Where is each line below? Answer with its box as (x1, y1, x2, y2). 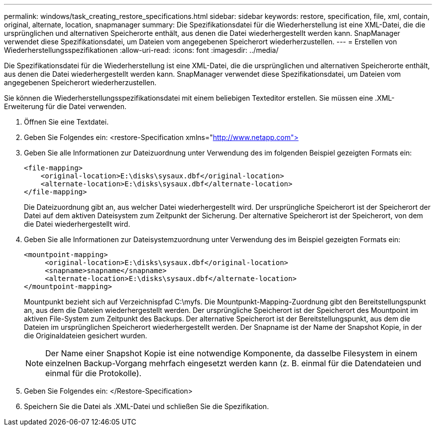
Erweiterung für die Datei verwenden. (4, 102, 126, 111)
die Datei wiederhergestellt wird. (24, 220, 130, 228)
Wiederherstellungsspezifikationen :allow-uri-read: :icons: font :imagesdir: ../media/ (4, 46, 279, 54)
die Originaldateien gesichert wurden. (24, 331, 147, 340)
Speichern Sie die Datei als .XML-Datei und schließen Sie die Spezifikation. (24, 402, 269, 411)
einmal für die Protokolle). (45, 368, 142, 378)
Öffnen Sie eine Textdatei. (24, 118, 109, 126)
